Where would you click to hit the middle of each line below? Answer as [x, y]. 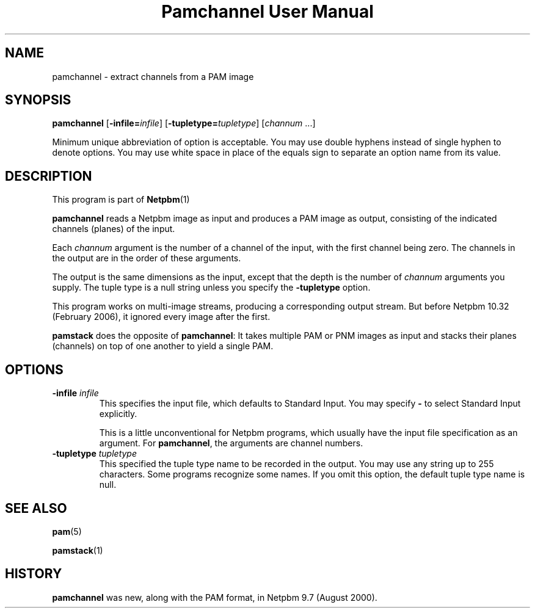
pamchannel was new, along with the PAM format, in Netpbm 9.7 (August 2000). [215, 597]
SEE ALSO [36, 508]
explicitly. [118, 414]
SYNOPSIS [38, 100]
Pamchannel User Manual [267, 12]
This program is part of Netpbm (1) [121, 200]
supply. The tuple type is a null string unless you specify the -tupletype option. [211, 288]
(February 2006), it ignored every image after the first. [161, 317]
